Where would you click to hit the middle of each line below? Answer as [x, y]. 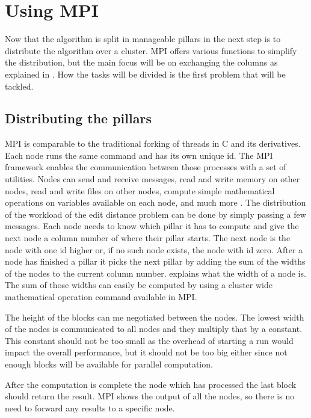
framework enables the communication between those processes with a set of [146, 167]
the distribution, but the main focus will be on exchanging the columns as [141, 62]
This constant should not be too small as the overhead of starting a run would [149, 340]
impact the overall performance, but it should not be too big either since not [146, 352]
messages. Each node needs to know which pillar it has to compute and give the [152, 226]
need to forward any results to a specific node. [90, 407]
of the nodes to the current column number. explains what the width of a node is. [155, 273]
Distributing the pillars [78, 118]
